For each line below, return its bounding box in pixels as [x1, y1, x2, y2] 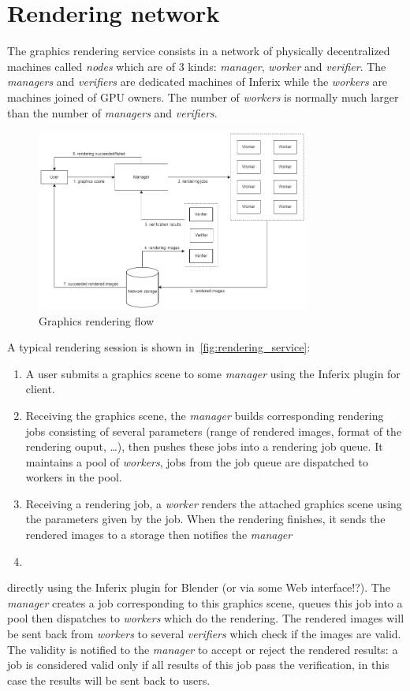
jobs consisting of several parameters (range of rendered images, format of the [25, 422, 402, 439]
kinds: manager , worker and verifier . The [188, 58, 386, 74]
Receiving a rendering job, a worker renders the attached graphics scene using [25, 495, 402, 511]
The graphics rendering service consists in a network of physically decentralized [7, 43, 390, 59]
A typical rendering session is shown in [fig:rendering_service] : [7, 339, 311, 355]
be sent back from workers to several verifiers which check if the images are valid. [7, 626, 401, 642]
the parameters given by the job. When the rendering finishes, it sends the [25, 511, 386, 527]
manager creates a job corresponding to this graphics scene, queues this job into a [7, 594, 403, 611]
